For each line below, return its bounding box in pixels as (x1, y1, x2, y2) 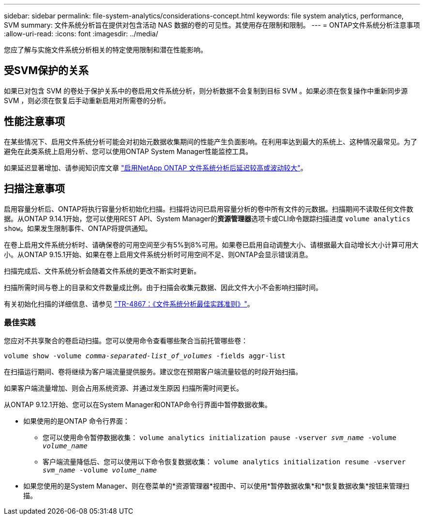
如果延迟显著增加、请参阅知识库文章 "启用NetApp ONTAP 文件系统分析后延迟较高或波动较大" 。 (4, 163, 307, 172)
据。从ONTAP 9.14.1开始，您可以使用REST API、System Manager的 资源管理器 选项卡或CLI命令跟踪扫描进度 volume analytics (4, 214, 410, 223)
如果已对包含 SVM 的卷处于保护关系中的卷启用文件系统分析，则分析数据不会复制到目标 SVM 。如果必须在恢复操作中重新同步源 (4, 86, 408, 95)
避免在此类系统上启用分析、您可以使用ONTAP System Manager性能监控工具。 (4, 147, 253, 155)
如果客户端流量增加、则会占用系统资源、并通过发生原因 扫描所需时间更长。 (4, 384, 243, 393)
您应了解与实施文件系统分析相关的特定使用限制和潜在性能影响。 (4, 46, 207, 54)
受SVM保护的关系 (4, 64, 89, 77)
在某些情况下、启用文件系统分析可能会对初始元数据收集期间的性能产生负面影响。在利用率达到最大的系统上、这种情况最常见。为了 (4, 137, 417, 146)
